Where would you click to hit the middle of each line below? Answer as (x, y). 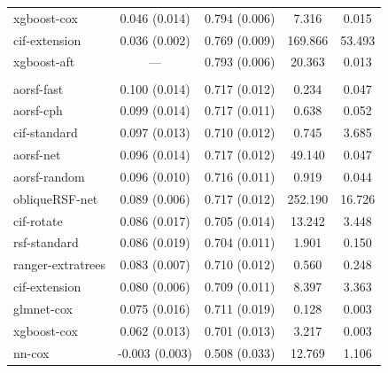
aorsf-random (49, 176)
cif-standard (46, 132)
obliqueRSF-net (56, 198)
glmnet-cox (43, 308)
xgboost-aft (44, 62)
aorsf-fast (39, 88)
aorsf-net (37, 155)
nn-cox (31, 352)
